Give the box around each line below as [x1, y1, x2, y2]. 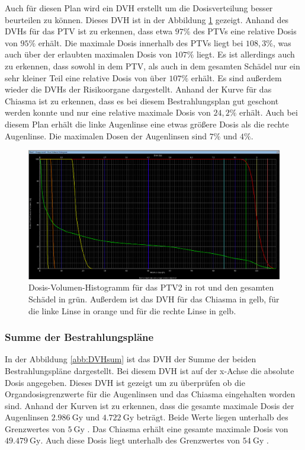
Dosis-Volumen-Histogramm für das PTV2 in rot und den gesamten [28, 281, 274, 293]
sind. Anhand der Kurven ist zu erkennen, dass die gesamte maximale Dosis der [5, 399, 294, 411]
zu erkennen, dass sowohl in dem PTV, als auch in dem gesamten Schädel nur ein [5, 59, 300, 72]
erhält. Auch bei [239, 106, 298, 119]
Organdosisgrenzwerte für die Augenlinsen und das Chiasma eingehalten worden [5, 388, 296, 400]
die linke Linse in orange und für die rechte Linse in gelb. [28, 304, 236, 317]
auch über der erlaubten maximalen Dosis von [5, 48, 172, 60]
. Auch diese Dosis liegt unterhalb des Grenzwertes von [40, 434, 240, 446]
